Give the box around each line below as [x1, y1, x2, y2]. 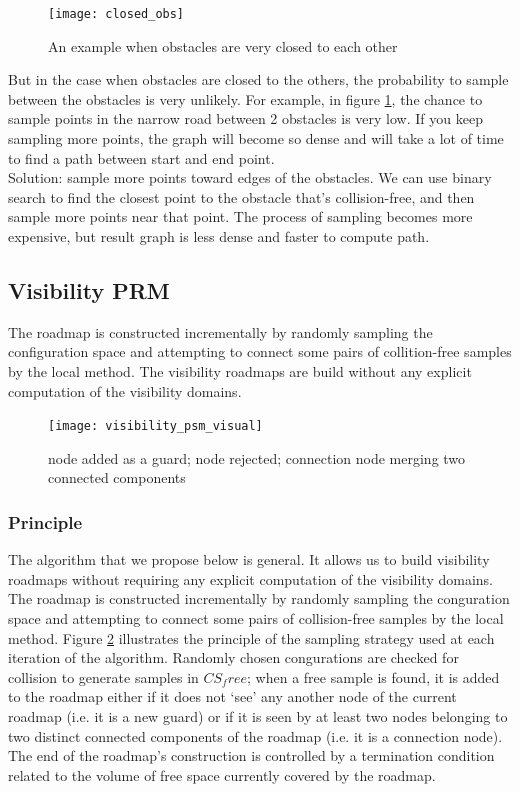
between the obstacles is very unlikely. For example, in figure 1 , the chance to [8, 88, 483, 109]
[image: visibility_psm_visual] [48, 419, 263, 434]
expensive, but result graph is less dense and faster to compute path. [8, 226, 430, 246]
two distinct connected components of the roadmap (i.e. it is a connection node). [8, 725, 503, 746]
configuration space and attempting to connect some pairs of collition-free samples [8, 341, 512, 362]
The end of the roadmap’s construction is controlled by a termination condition [8, 745, 495, 766]
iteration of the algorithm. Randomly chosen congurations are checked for [8, 647, 459, 668]
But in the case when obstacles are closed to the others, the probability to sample [8, 69, 509, 90]
